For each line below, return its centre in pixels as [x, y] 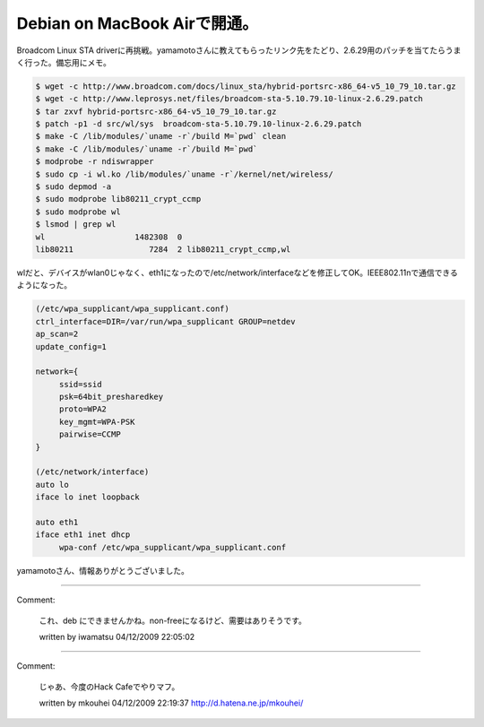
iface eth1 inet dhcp [83, 535]
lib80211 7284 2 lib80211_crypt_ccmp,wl [163, 250]
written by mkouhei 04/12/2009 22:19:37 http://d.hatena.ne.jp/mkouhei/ [171, 703]
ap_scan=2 [57, 334]
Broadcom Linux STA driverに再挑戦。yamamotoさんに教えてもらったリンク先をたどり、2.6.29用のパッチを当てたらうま [239, 50]
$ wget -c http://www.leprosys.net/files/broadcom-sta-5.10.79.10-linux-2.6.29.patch [229, 99]
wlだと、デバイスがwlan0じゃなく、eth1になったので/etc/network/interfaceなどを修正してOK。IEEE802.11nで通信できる [238, 273]
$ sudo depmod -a [73, 187]
